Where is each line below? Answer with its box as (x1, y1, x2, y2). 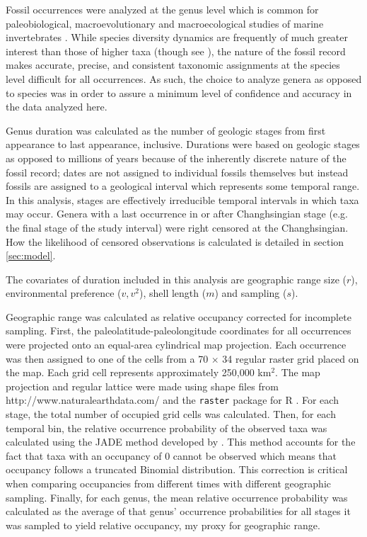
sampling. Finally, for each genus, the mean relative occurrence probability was (6, 490, 348, 504)
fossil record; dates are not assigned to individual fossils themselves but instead (6, 164, 349, 179)
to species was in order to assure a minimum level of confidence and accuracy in (6, 85, 352, 100)
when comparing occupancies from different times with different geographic (6, 476, 331, 491)
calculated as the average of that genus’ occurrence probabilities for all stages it (6, 504, 351, 519)
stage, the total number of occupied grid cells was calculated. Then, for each (6, 407, 336, 422)
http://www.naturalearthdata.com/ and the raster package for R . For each (6, 392, 339, 407)
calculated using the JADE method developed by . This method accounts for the (6, 434, 356, 449)
